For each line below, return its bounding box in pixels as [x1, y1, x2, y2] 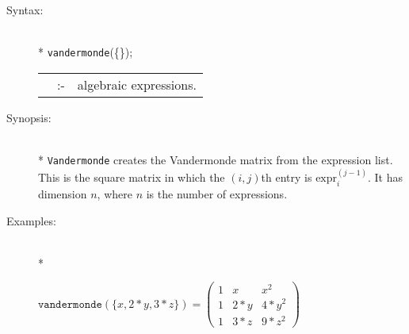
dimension [38, 185, 87, 202]
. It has [367, 169, 403, 186]
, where [97, 185, 132, 202]
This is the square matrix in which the [38, 169, 225, 186]
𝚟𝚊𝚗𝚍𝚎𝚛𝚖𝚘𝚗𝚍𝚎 [38, 298, 102, 310]
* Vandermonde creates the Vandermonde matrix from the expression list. [38, 152, 393, 168]
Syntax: [6, 2, 44, 17]
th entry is [261, 169, 312, 186]
